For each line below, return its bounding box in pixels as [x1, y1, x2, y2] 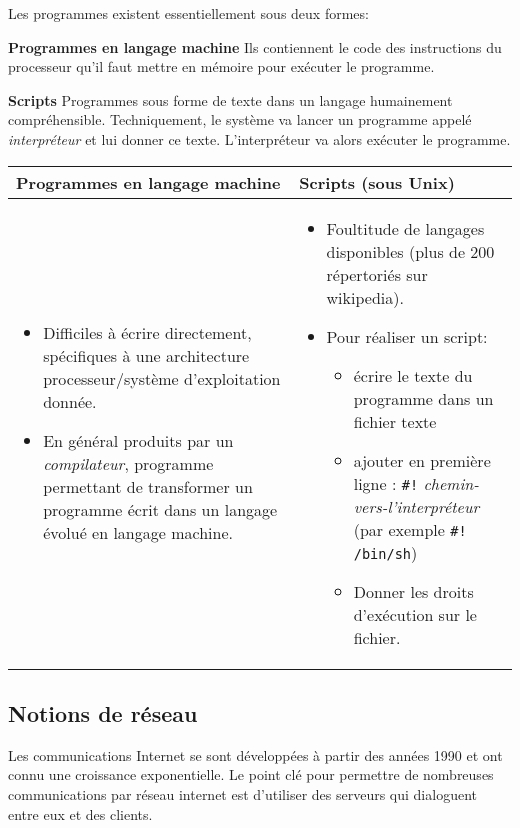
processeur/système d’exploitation [43, 367, 281, 391]
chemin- [423, 471, 480, 495]
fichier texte [353, 409, 437, 433]
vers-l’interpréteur [353, 494, 480, 518]
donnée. [43, 390, 97, 414]
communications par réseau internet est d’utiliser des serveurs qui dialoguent [8, 783, 477, 804]
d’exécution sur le [353, 602, 477, 626]
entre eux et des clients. [8, 803, 153, 824]
